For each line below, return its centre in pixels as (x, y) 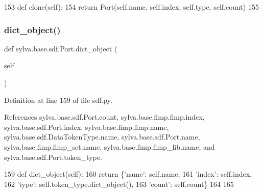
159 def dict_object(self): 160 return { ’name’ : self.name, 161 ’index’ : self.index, (128, 174)
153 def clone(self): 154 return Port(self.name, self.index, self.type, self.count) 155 (131, 7)
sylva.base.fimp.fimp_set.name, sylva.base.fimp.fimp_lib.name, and (110, 146)
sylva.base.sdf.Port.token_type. (53, 157)
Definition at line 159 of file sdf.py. (58, 100)
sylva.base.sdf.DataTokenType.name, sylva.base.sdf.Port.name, (102, 137)
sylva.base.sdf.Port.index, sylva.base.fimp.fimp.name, (87, 127)
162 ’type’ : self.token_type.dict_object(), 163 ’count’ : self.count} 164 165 (119, 184)
